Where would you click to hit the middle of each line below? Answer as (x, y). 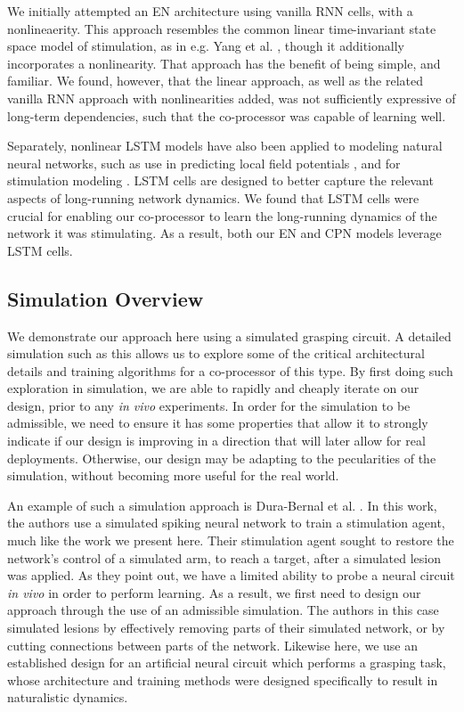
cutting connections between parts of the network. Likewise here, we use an (213, 645)
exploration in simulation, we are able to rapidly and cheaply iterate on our (213, 388)
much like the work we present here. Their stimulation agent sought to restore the (231, 540)
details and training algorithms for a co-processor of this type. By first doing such (230, 370)
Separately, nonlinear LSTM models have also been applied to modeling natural (225, 146)
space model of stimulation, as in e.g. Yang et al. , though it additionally (206, 46)
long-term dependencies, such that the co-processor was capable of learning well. (227, 115)
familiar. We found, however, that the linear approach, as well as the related (216, 81)
